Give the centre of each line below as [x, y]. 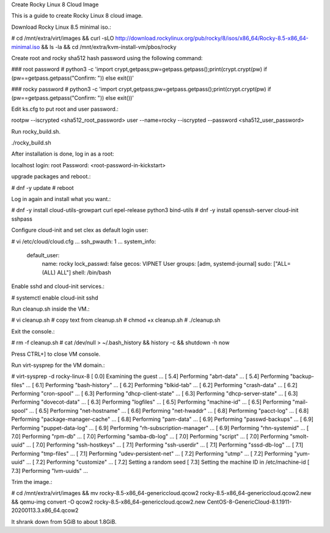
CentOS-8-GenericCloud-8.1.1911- [249, 502]
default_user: [43, 255]
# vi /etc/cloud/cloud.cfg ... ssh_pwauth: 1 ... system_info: [83, 241]
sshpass [22, 219]
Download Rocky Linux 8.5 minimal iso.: [61, 27]
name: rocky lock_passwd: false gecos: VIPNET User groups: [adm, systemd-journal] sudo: [157, 264]
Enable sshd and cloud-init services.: [58, 286]
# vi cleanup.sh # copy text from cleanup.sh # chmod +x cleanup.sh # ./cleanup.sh [116, 320]
